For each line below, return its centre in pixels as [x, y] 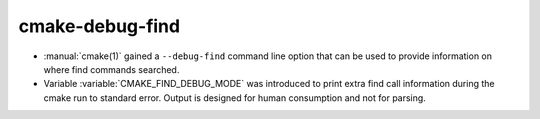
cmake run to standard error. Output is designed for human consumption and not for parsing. [235, 97]
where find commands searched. [111, 69]
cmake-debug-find [99, 26]
